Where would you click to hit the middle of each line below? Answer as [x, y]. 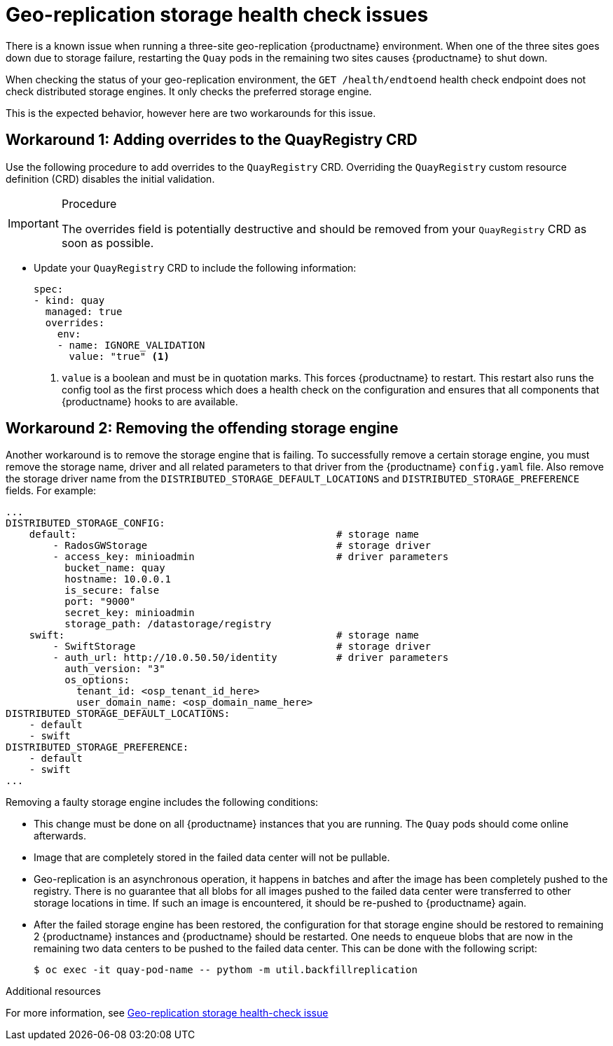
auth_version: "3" [115, 669]
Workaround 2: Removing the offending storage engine [202, 428]
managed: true [84, 311]
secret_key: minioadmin [130, 613]
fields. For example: [51, 491]
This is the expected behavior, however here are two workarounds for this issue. [191, 113]
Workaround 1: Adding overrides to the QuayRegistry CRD [212, 140]
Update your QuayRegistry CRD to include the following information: [195, 267]
